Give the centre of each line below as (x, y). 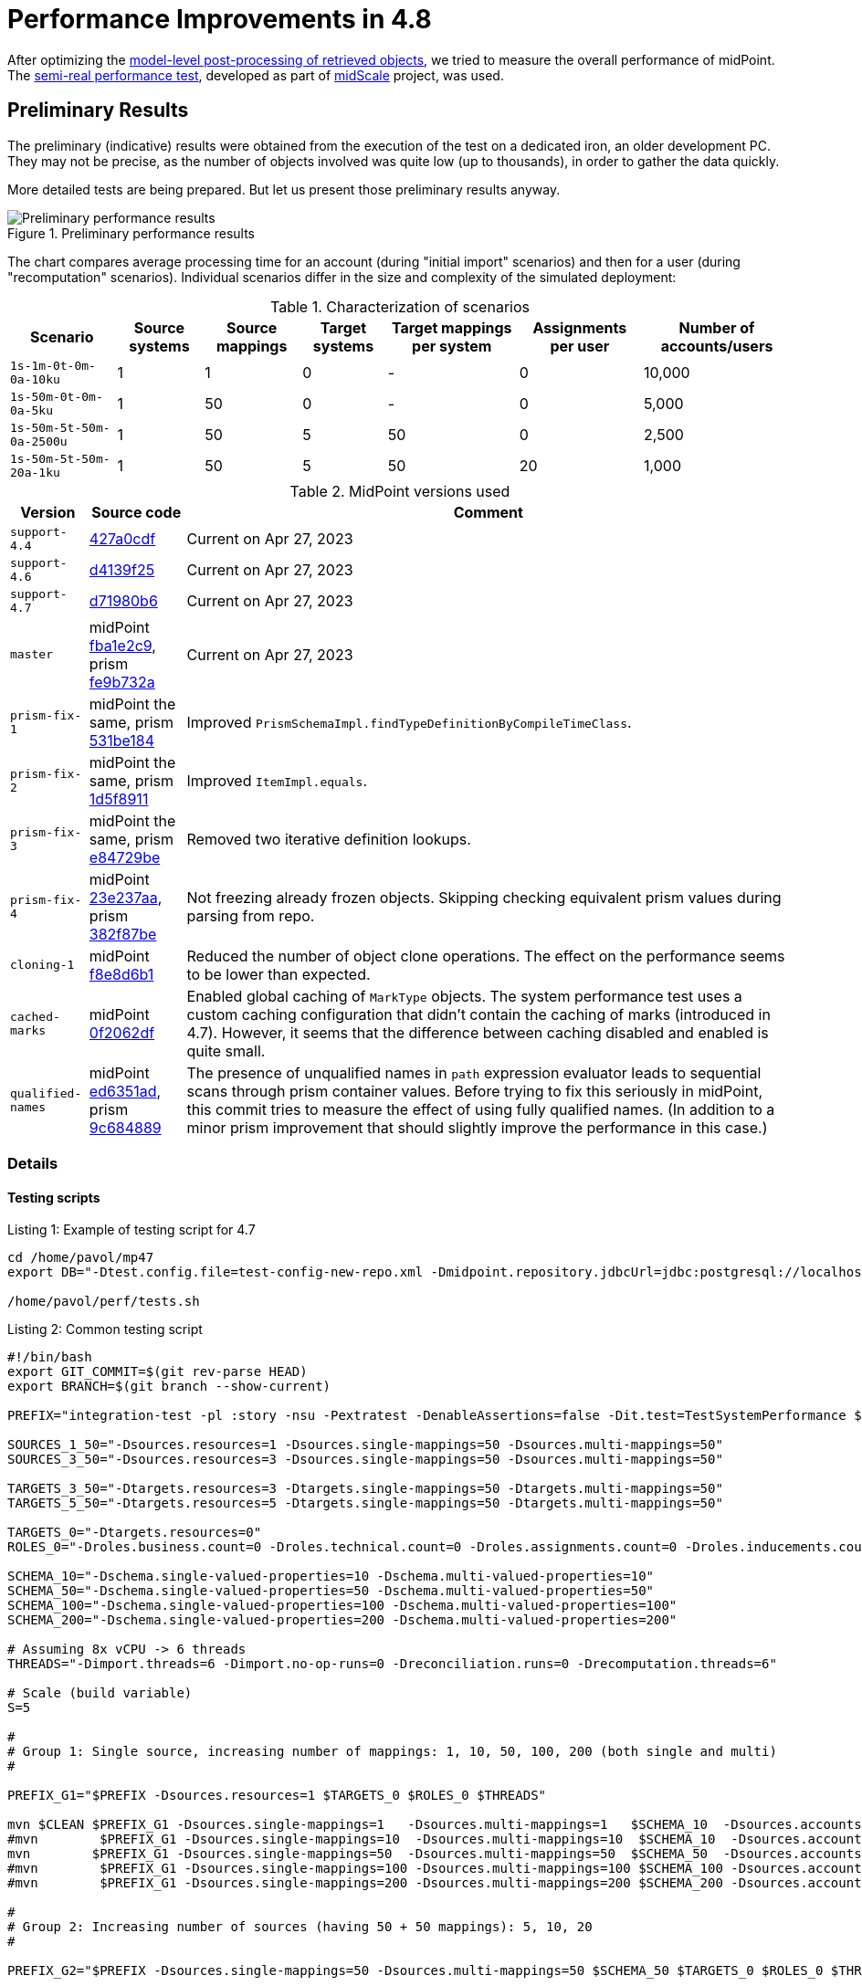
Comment (488, 512)
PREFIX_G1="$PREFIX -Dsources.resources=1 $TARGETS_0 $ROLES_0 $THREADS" (277, 1796)
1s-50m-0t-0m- (57, 396)
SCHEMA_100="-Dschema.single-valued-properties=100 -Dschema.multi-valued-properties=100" (342, 1606)
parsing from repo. (251, 915)
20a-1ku (35, 472)
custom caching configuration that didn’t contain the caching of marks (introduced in (478, 1014)
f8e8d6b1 (121, 974)
